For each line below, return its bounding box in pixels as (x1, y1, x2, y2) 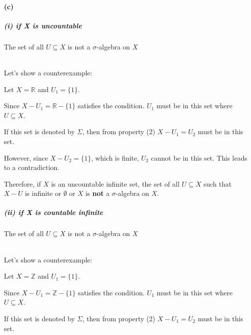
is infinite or (24, 188, 61, 198)
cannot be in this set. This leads (151, 152, 248, 163)
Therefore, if (4, 178, 41, 189)
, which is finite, (91, 152, 139, 163)
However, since (4, 152, 48, 163)
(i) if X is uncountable (4, 20, 82, 30)
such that (203, 178, 232, 189)
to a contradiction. (4, 162, 60, 172)
